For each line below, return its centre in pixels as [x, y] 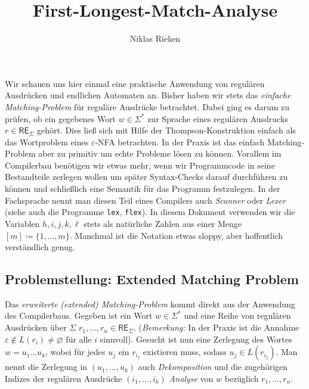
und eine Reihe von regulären [237, 315]
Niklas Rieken [155, 38]
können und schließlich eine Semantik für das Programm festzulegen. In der [143, 189]
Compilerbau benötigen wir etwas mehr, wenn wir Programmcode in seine [140, 165]
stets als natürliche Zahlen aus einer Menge [163, 223]
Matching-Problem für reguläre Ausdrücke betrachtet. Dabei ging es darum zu [147, 106]
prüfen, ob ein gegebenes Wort [61, 118]
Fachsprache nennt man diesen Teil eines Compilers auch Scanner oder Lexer [145, 200]
